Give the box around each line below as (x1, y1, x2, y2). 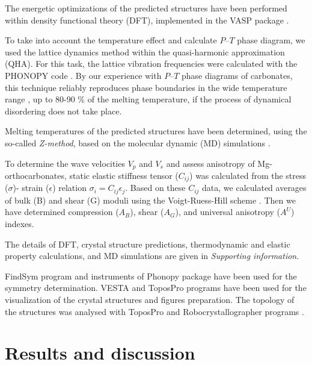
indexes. (5, 217, 34, 230)
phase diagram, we (237, 34, 305, 46)
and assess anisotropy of (166, 157, 255, 169)
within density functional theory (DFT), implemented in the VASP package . (5, 13, 289, 26)
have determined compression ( (5, 205, 119, 218)
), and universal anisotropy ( (175, 205, 280, 218)
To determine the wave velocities (5, 157, 125, 169)
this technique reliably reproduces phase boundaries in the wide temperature (5, 81, 287, 93)
